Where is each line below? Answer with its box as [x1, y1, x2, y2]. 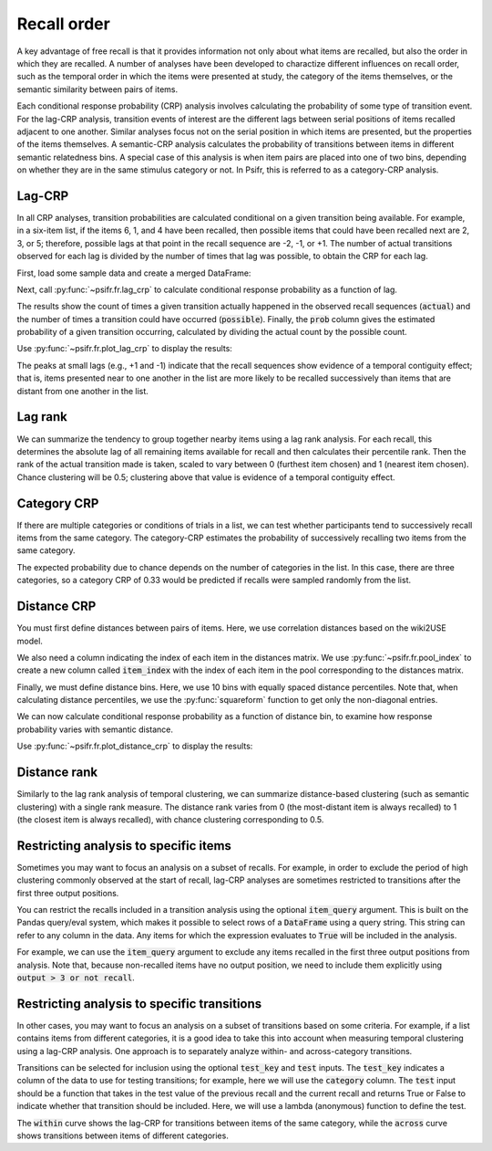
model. [16, 635, 43, 646]
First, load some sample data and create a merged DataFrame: [16, 267, 251, 278]
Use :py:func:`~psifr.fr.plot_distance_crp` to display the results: [16, 740, 253, 752]
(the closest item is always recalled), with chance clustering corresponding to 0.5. [16, 813, 324, 825]
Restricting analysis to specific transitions [16, 996, 262, 1011]
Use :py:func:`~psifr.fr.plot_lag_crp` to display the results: [16, 343, 232, 354]
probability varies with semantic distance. [16, 724, 173, 735]
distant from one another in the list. [16, 385, 149, 396]
